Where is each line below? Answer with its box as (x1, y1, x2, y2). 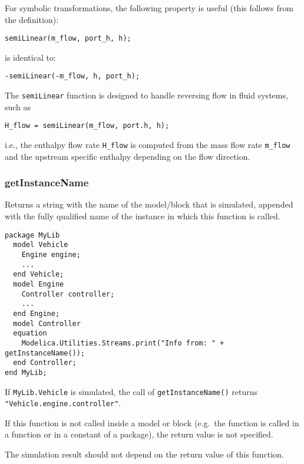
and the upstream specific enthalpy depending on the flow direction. (5, 150, 250, 162)
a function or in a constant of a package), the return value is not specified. (5, 428, 273, 440)
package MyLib (5, 231, 60, 239)
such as (5, 100, 31, 113)
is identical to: (5, 51, 56, 63)
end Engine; (13, 309, 60, 318)
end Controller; (13, 358, 77, 367)
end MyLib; (5, 368, 47, 377)
